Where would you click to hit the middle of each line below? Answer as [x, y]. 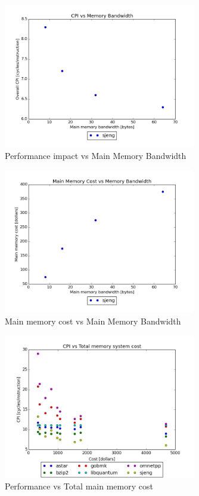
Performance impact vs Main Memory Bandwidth [96, 156]
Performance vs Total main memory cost [79, 486]
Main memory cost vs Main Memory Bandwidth [93, 321]
